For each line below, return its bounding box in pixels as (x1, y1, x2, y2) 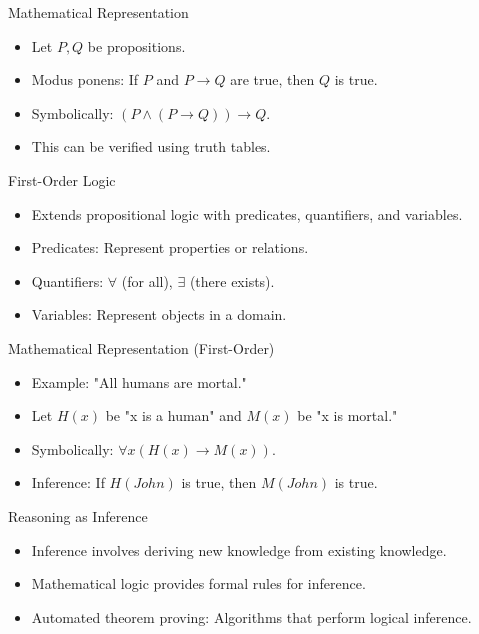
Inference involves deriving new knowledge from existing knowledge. (31, 539, 447, 560)
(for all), (121, 270, 173, 291)
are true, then (230, 69, 315, 90)
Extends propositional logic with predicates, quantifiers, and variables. (31, 203, 463, 224)
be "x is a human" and (105, 405, 242, 426)
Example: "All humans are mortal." (31, 371, 247, 392)
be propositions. (87, 35, 186, 56)
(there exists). (189, 270, 275, 291)
